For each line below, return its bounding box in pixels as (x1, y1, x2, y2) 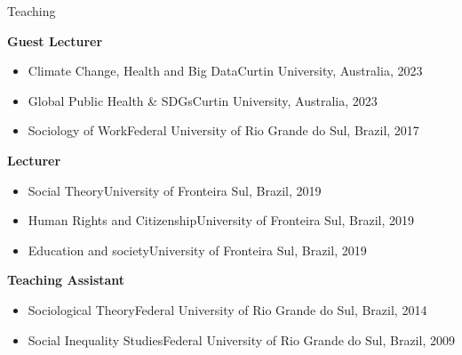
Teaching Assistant (7, 270, 125, 289)
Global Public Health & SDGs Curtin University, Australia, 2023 (28, 91, 378, 109)
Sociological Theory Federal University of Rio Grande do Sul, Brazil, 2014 (28, 300, 427, 319)
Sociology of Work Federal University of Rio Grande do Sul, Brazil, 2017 (28, 121, 419, 140)
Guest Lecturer (7, 31, 103, 50)
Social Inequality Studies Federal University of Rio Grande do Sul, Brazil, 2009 (28, 330, 455, 349)
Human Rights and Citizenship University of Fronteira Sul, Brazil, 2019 (28, 211, 415, 230)
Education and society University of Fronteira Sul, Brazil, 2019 (28, 240, 367, 259)
